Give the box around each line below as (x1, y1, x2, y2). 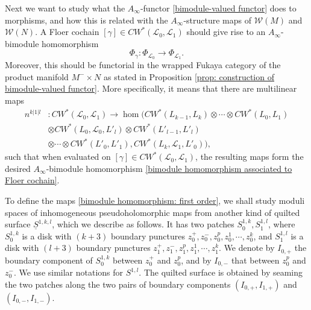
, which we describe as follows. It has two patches (52, 218, 234, 230)
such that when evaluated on (5, 150, 111, 163)
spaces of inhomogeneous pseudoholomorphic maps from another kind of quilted (5, 206, 300, 218)
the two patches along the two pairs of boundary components (5, 277, 231, 290)
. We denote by (219, 241, 275, 254)
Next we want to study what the (5, 2, 125, 14)
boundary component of (5, 253, 93, 266)
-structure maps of (183, 13, 252, 26)
